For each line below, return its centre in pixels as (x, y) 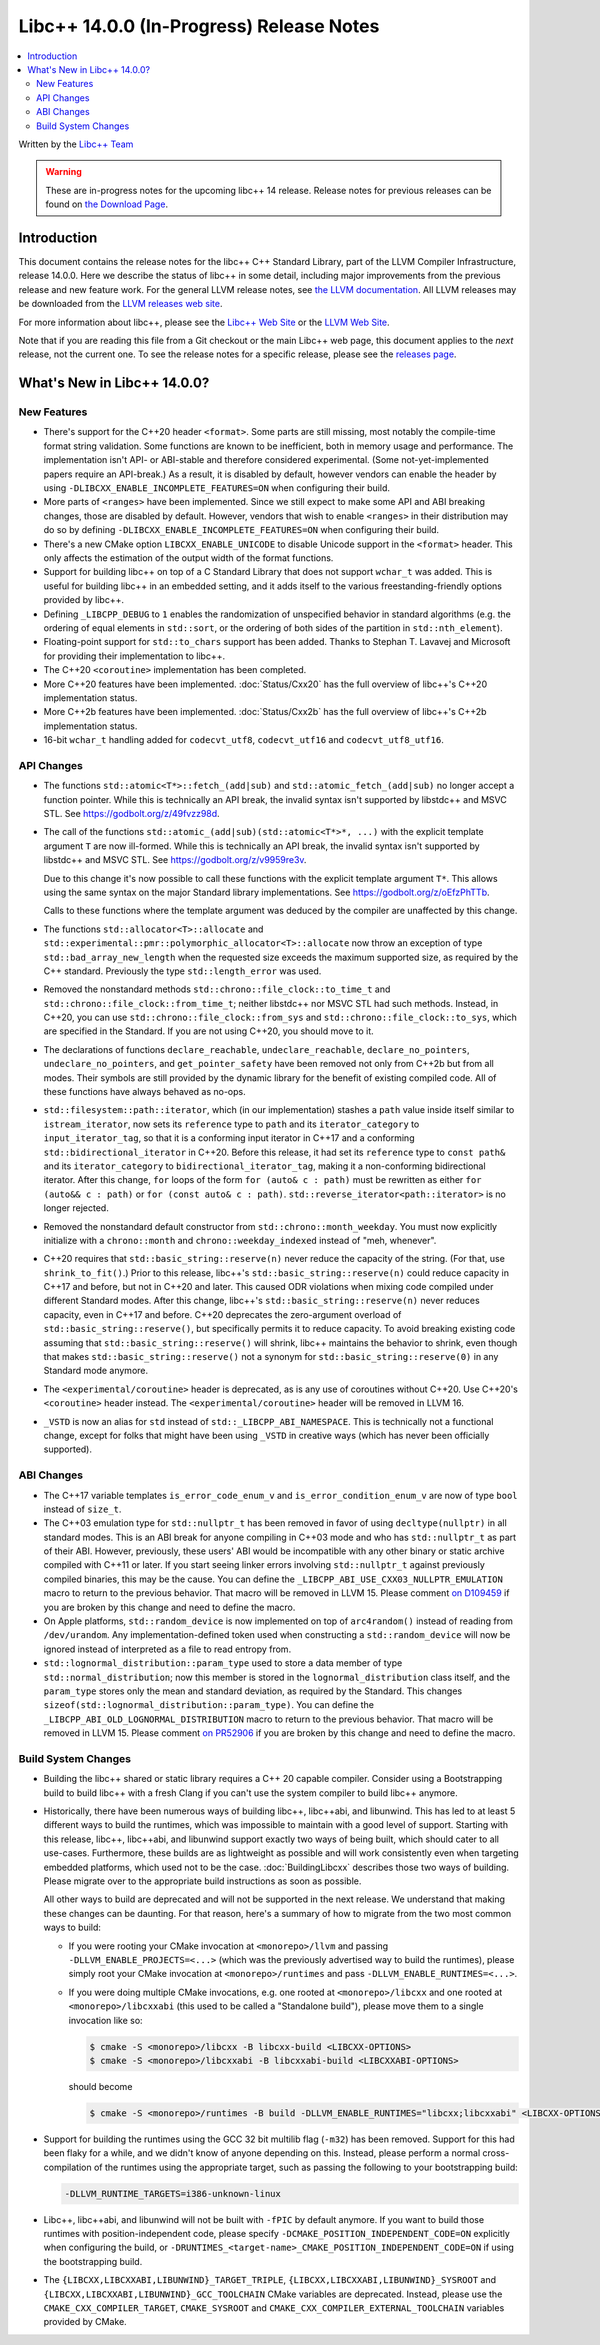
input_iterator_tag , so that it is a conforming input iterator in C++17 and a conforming (229, 1138)
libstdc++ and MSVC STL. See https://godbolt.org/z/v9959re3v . (175, 860)
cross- (495, 2153)
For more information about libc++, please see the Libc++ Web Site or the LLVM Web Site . (204, 322)
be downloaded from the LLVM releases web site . (120, 304)
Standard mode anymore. (96, 1371)
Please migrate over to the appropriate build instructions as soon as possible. (202, 1881)
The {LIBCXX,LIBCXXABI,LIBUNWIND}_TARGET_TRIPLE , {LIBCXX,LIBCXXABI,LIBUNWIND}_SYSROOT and (270, 2280)
